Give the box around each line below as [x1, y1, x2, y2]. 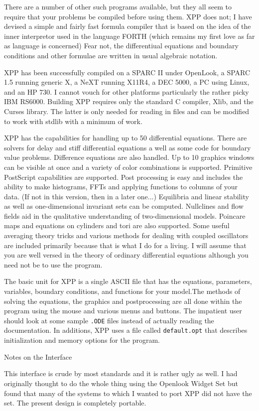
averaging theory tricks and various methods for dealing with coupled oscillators [4, 230, 249, 241]
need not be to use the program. [4, 259, 103, 270]
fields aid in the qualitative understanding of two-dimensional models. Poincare [4, 210, 246, 221]
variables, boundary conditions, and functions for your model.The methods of [4, 286, 241, 296]
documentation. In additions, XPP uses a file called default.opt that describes [4, 325, 248, 335]
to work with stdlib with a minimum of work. [4, 116, 142, 126]
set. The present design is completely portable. [4, 398, 146, 408]
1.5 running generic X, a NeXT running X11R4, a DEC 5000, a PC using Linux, [4, 77, 250, 87]
